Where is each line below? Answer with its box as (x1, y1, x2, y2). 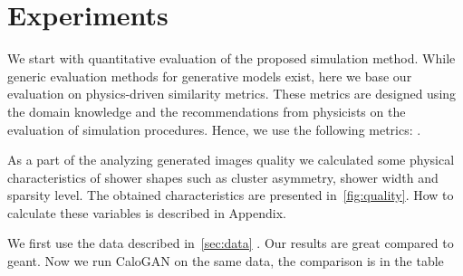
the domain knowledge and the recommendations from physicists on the (7, 101, 406, 120)
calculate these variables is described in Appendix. (7, 203, 286, 222)
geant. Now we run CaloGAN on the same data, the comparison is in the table (7, 252, 444, 271)
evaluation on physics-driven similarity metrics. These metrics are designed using (7, 84, 457, 103)
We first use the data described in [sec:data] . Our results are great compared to (7, 233, 454, 252)
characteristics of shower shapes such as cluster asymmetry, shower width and (7, 167, 439, 186)
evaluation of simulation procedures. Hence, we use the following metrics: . (7, 119, 421, 138)
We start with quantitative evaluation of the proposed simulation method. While (7, 49, 456, 68)
